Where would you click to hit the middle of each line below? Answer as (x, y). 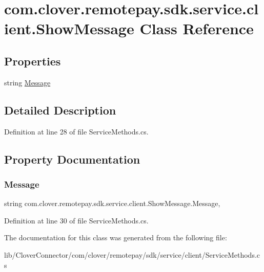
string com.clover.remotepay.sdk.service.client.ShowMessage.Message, (112, 203)
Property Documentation (72, 159)
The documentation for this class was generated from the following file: (116, 237)
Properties (33, 61)
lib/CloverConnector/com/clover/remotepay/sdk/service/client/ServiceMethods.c (132, 254)
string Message (27, 82)
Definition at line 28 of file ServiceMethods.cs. (76, 131)
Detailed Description (60, 110)
